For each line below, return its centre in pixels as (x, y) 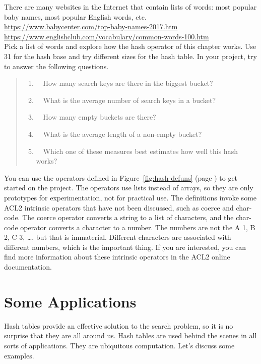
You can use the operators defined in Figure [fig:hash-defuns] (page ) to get (121, 177)
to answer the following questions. (56, 66)
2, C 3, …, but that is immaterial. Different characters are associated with (118, 237)
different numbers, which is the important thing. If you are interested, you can (125, 247)
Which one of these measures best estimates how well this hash (140, 151)
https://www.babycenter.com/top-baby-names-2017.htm (91, 27)
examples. (19, 355)
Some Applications (70, 301)
